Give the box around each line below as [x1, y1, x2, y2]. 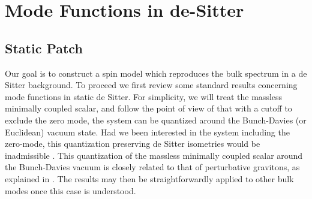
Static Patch [5, 38, 83, 57]
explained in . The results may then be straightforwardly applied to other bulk [5, 172, 294, 185]
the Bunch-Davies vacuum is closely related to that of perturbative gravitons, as [5, 161, 300, 173]
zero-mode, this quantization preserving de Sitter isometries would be [5, 137, 260, 150]
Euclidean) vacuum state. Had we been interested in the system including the [5, 125, 290, 138]
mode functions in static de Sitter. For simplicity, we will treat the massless [5, 90, 283, 102]
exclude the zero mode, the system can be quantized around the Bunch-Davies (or [5, 113, 307, 126]
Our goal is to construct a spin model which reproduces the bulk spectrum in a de [5, 67, 307, 79]
